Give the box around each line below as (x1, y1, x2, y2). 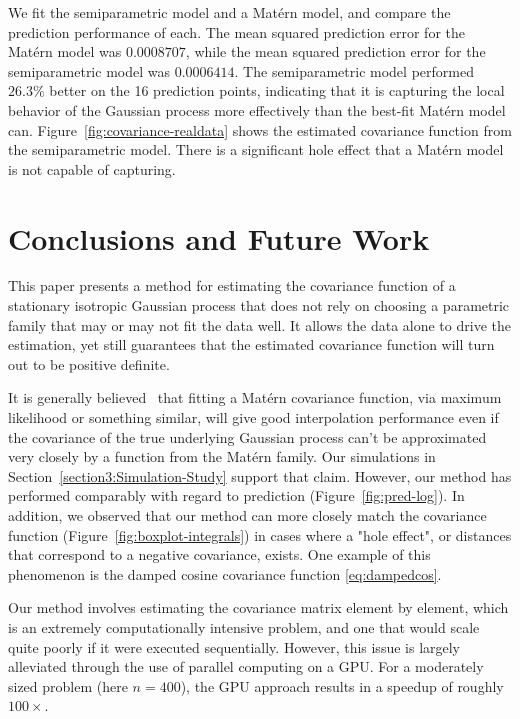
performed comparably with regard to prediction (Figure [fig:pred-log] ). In (8, 485, 465, 506)
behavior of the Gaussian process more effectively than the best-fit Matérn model (8, 99, 506, 120)
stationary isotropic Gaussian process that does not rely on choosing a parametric (8, 295, 510, 316)
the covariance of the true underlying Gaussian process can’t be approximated (8, 426, 487, 447)
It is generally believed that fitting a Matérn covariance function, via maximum (8, 387, 502, 408)
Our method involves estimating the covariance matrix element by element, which (8, 597, 509, 618)
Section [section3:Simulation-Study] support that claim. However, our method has (8, 465, 512, 486)
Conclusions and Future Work (8, 217, 430, 258)
